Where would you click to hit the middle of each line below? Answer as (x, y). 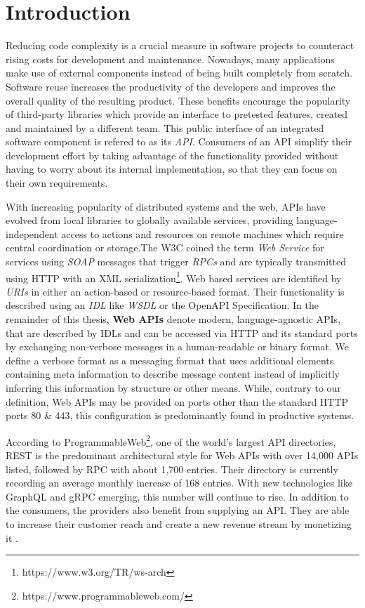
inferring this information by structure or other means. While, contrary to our (173, 388)
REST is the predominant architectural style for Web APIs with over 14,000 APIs (182, 455)
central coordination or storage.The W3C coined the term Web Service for (165, 247)
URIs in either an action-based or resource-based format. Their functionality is (175, 291)
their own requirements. (57, 183)
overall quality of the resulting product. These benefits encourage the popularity (178, 100)
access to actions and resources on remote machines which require (203, 233)
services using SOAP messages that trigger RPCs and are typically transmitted (176, 262)
